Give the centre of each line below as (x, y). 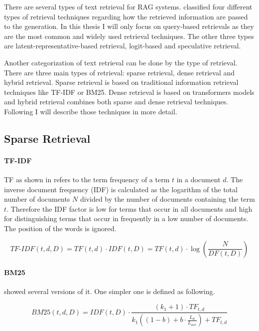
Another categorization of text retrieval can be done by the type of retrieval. (121, 62)
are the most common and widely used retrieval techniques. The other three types (129, 36)
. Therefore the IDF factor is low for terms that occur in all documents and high (129, 208)
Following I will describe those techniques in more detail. (91, 111)
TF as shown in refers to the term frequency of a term (87, 179)
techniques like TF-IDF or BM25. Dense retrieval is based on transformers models (129, 92)
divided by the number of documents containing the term (167, 199)
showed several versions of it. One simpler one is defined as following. (110, 291)
